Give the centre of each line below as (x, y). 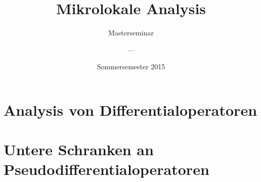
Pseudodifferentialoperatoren (106, 169)
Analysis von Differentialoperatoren (130, 109)
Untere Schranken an (79, 149)
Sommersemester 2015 (131, 66)
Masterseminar (131, 33)
